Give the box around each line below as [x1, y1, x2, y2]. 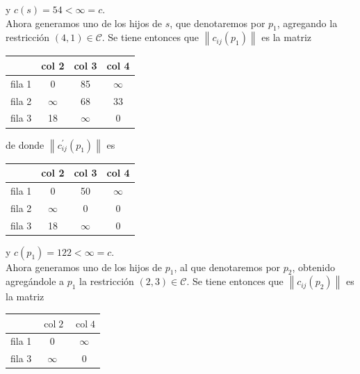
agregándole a [6, 274, 65, 288]
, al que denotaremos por [174, 259, 281, 274]
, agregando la [277, 15, 338, 30]
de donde [6, 137, 44, 152]
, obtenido [292, 259, 335, 274]
